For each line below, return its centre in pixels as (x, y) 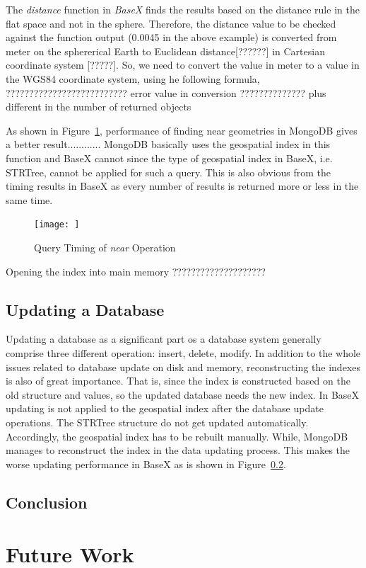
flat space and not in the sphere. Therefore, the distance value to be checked (171, 23)
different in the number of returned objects (99, 107)
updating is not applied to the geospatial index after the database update (165, 408)
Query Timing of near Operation (105, 247)
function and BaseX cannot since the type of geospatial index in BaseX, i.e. (169, 158)
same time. (29, 199)
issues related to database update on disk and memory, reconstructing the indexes (183, 367)
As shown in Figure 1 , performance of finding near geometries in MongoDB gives (182, 130)
